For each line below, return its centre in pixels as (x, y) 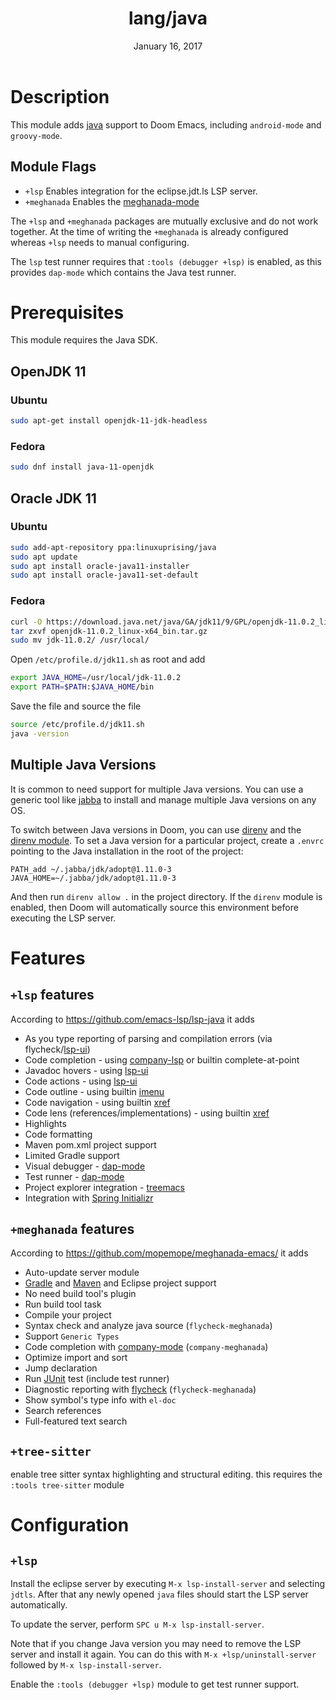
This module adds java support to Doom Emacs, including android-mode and (166, 124)
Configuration (70, 1525)
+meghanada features (72, 1228)
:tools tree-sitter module (67, 1485)
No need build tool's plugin (80, 1294)
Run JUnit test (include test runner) (97, 1379)
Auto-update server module (82, 1273)
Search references (63, 1411)
